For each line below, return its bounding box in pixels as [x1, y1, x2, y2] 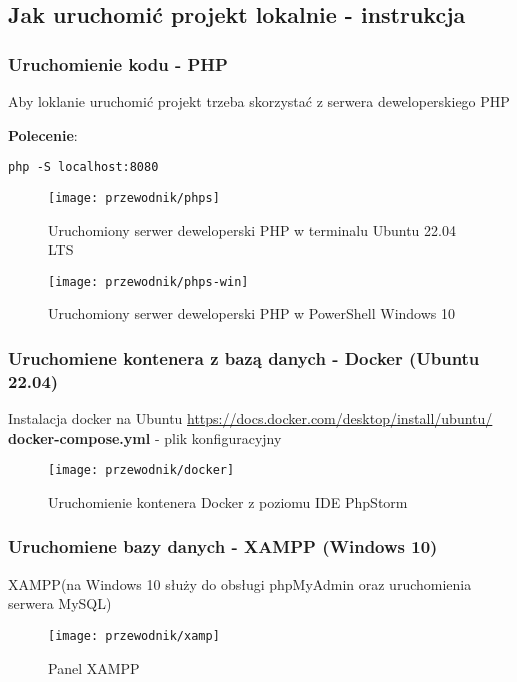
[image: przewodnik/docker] [48, 463, 235, 478]
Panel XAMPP [48, 657, 140, 678]
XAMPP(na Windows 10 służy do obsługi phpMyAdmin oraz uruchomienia [8, 573, 472, 594]
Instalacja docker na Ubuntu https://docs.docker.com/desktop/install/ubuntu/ [8, 408, 493, 429]
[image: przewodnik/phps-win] [48, 274, 249, 289]
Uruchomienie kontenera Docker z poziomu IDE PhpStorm [48, 491, 408, 512]
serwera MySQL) [8, 593, 112, 614]
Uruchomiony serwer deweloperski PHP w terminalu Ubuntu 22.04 [48, 219, 456, 240]
